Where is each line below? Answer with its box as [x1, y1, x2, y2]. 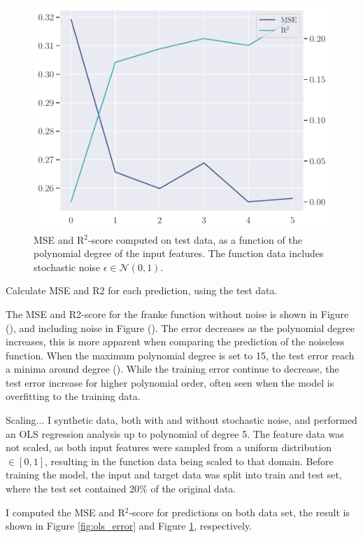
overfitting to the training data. [6, 389, 141, 403]
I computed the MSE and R [6, 504, 125, 519]
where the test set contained [6, 481, 127, 496]
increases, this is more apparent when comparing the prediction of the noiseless [6, 334, 345, 349]
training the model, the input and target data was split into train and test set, [6, 467, 342, 482]
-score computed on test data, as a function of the [88, 232, 302, 247]
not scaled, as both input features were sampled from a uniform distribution [6, 440, 332, 455]
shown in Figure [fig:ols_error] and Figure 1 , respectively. [6, 518, 252, 533]
